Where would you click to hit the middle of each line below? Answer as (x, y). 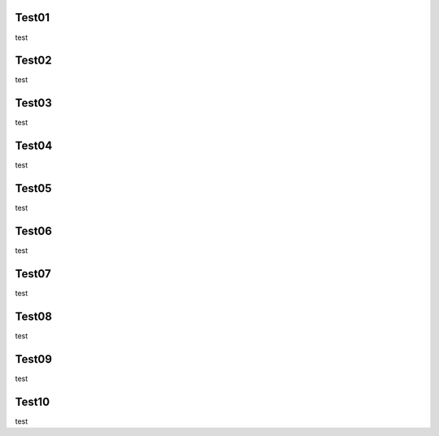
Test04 (34, 146)
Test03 (34, 103)
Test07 (33, 274)
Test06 (34, 231)
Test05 (33, 188)
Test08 (34, 316)
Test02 (33, 61)
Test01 (33, 17)
